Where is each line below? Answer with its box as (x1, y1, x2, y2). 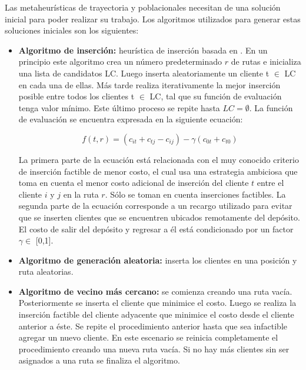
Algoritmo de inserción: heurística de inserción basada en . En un (18, 44, 268, 56)
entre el (257, 176, 284, 189)
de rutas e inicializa (231, 55, 301, 68)
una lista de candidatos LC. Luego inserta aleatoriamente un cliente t (18, 66, 270, 79)
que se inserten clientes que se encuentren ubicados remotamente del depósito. (18, 211, 300, 223)
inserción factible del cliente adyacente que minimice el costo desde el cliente (18, 308, 294, 321)
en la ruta (63, 188, 99, 200)
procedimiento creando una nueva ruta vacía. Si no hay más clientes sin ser (18, 342, 290, 355)
